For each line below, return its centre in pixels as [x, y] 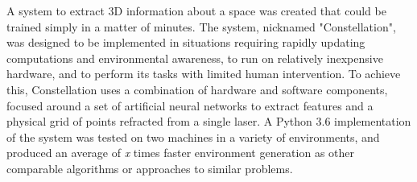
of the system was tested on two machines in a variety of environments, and [193, 136]
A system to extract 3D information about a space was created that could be [196, 10]
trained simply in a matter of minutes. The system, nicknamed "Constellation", [201, 26]
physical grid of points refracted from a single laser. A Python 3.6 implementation [209, 121]
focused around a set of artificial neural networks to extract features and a [190, 105]
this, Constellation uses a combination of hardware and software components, [197, 89]
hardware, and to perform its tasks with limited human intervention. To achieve [204, 74]
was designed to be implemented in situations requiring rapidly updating [186, 42]
